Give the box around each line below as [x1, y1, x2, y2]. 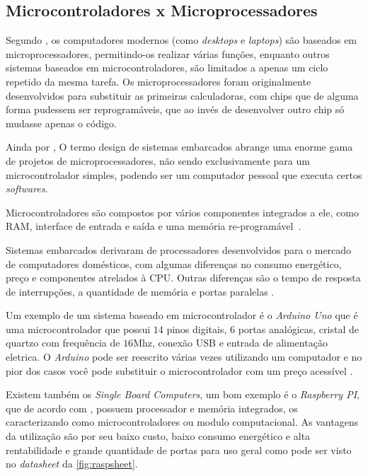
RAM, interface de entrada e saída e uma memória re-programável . [6, 219, 301, 233]
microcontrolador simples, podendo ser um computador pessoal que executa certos [6, 167, 362, 182]
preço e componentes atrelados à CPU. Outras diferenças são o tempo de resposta [6, 270, 361, 285]
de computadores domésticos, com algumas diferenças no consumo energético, [6, 256, 342, 271]
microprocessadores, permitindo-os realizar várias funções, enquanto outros [6, 46, 330, 61]
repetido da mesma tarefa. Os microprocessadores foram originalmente [6, 74, 311, 88]
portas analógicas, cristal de [238, 321, 359, 336]
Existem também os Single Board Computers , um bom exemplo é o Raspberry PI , [6, 387, 360, 402]
